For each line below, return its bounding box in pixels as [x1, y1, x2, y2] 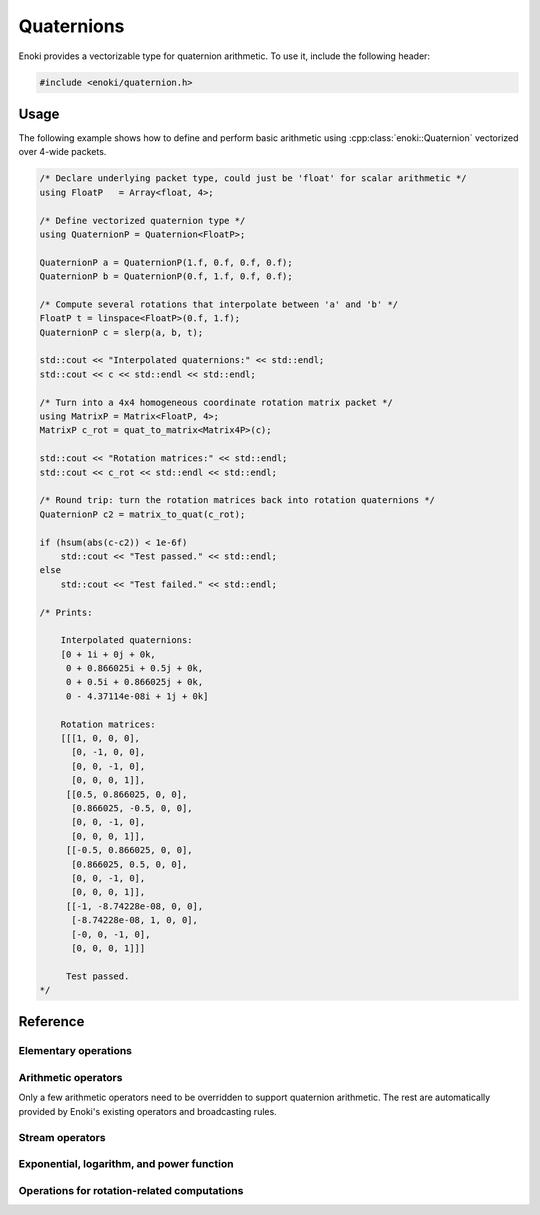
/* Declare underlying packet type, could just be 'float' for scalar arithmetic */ [39, 173, 467, 184]
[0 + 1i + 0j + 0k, [60, 648, 157, 660]
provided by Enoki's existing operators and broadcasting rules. [18, 1105, 277, 1117]
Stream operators [18, 1130, 106, 1144]
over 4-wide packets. [18, 146, 107, 158]
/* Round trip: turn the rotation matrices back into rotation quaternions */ [39, 495, 435, 506]
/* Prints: [39, 606, 93, 618]
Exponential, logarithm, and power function [18, 1157, 234, 1171]
